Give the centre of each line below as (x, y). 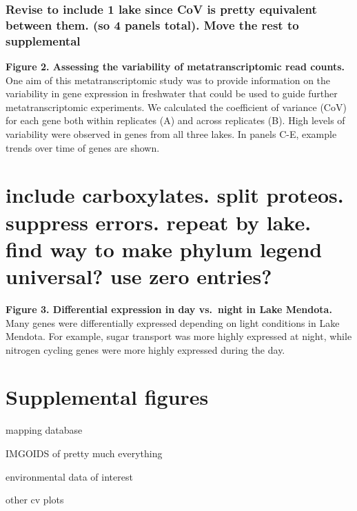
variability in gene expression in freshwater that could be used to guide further (172, 93)
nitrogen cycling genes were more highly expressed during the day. (145, 349)
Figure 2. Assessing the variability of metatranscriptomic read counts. (175, 67)
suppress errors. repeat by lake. (159, 222)
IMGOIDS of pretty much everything (84, 453)
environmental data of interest (69, 476)
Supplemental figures (107, 397)
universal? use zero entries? (139, 275)
